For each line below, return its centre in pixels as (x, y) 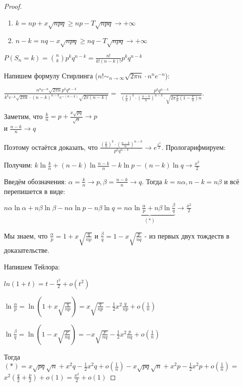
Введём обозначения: (35, 181)
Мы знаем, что (26, 235)
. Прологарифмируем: (194, 147)
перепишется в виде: (35, 191)
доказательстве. (27, 250)
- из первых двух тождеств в (187, 235)
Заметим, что (23, 116)
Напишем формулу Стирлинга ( (51, 75)
